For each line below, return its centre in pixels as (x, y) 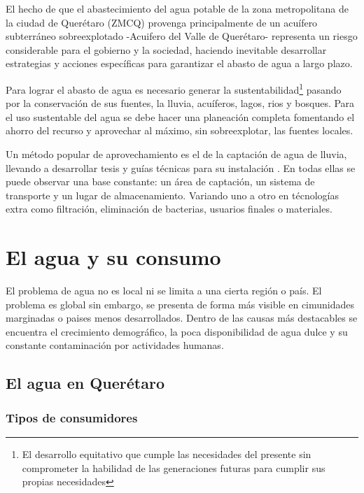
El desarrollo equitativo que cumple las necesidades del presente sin (167, 454)
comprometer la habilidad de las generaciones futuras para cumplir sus (174, 467)
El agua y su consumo (113, 257)
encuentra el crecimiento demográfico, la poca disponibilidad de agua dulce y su (177, 331)
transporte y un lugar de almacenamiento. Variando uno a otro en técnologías (172, 195)
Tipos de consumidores (72, 417)
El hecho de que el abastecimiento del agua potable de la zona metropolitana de (177, 8)
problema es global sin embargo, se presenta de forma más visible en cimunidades (180, 304)
